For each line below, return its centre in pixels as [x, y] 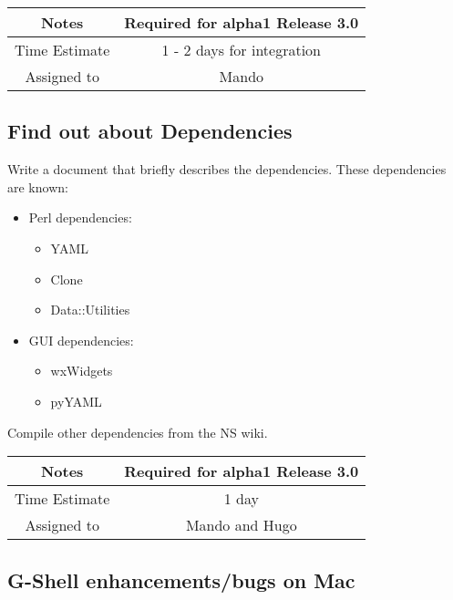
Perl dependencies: [80, 217]
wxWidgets [82, 371]
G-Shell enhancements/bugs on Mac [181, 579]
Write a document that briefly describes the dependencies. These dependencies [227, 169]
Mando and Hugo [241, 525]
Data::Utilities [90, 310]
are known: [38, 186]
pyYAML [76, 401]
